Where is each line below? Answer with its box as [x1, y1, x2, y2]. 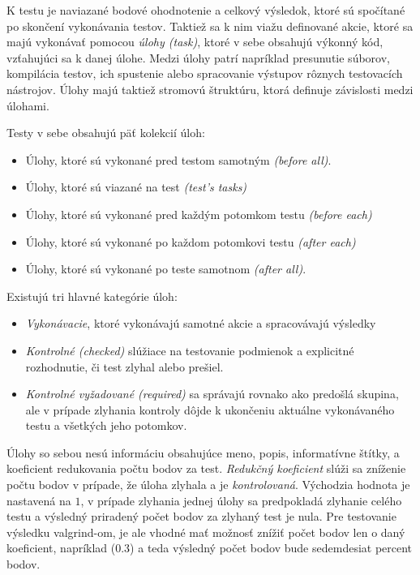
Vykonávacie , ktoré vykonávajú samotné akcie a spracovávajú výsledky [25, 315, 376, 332]
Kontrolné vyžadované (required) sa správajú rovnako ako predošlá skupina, [25, 385, 399, 402]
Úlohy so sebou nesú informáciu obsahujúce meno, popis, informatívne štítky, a [6, 444, 400, 461]
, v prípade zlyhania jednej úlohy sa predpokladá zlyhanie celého [80, 491, 402, 508]
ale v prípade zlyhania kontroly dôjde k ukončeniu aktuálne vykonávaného [25, 401, 395, 418]
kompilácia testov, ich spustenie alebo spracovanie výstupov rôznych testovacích [6, 65, 403, 82]
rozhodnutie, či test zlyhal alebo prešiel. [25, 358, 224, 375]
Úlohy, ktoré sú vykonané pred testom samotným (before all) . [25, 151, 332, 168]
